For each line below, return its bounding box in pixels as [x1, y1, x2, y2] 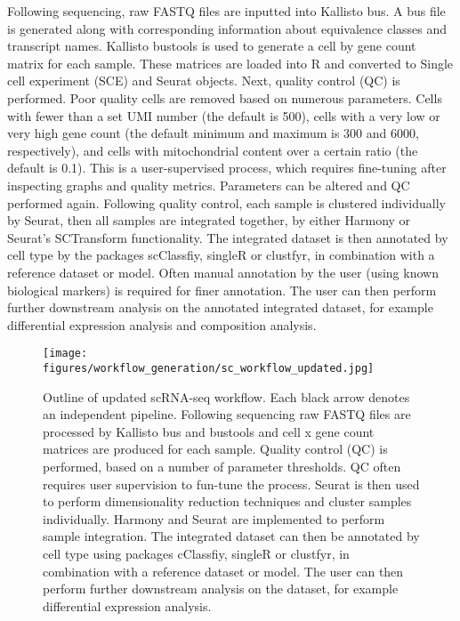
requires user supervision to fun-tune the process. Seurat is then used [43, 474, 420, 493]
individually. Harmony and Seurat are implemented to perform [43, 509, 385, 528]
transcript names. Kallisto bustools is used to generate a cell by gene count [7, 36, 416, 55]
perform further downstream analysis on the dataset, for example [43, 579, 399, 598]
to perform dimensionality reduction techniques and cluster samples [43, 492, 412, 511]
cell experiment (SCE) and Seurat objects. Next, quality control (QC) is [7, 71, 400, 90]
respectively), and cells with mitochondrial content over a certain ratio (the [7, 141, 418, 159]
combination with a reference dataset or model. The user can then [43, 561, 404, 580]
